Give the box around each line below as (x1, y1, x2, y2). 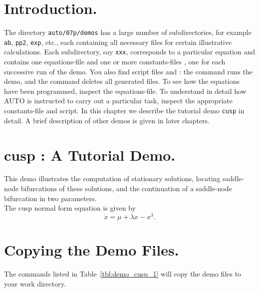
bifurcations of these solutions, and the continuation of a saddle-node (20, 183, 232, 194)
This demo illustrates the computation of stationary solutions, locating (4, 173, 221, 184)
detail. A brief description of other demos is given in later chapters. (4, 115, 210, 125)
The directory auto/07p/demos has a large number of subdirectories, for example (4, 27, 252, 37)
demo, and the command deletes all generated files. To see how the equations (4, 76, 240, 86)
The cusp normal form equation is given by (4, 203, 136, 213)
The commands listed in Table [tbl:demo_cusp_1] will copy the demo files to (4, 269, 242, 279)
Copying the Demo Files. (4, 240, 179, 260)
